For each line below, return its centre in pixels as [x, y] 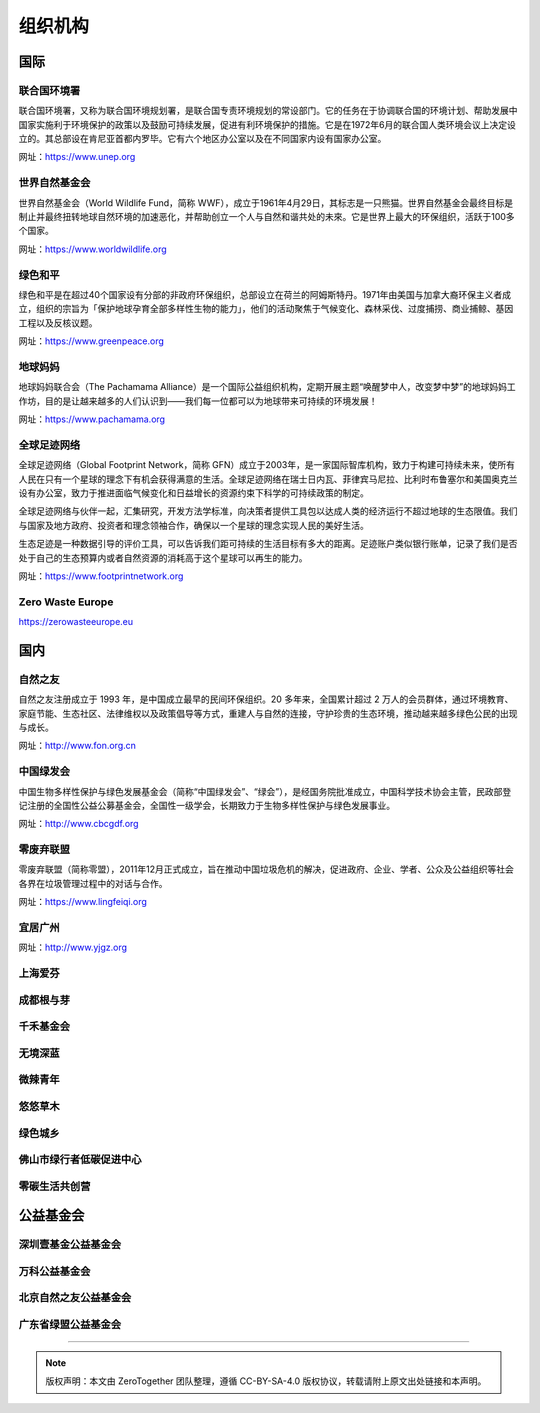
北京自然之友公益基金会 [75, 1298]
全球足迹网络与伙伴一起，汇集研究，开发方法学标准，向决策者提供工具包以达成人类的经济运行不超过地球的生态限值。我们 [268, 511]
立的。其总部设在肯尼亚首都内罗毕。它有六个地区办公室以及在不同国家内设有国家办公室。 [202, 139]
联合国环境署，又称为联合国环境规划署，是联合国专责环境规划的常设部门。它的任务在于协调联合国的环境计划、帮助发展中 [268, 111]
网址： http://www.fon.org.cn [77, 746]
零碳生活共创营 [54, 1186]
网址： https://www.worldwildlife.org [92, 249]
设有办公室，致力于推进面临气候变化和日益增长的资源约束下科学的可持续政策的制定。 [193, 492]
